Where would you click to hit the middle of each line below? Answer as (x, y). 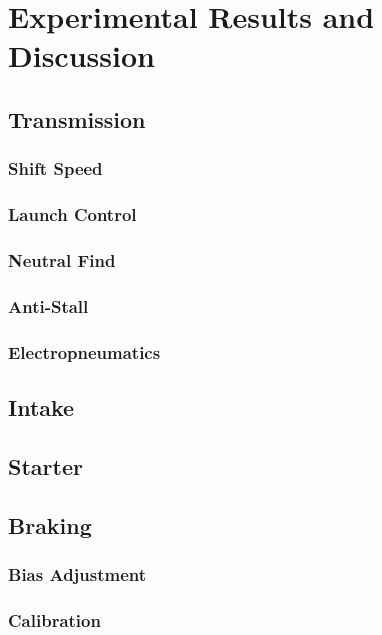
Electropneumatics (84, 351)
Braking (50, 524)
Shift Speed (55, 168)
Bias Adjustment (77, 573)
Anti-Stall (48, 305)
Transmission (77, 118)
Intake (41, 406)
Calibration (54, 619)
